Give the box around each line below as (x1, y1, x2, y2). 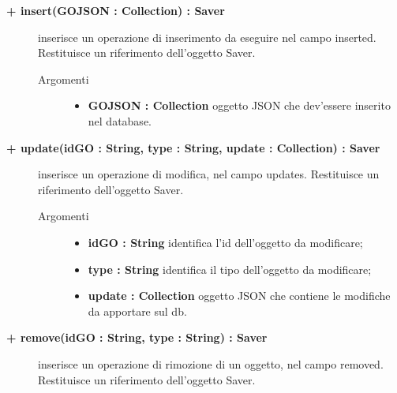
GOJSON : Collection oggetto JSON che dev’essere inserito (88, 97, 391, 114)
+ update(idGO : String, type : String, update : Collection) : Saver (6, 139, 380, 155)
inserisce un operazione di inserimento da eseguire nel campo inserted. (38, 28, 376, 45)
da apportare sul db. (88, 302, 187, 319)
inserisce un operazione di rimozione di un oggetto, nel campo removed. (38, 355, 384, 372)
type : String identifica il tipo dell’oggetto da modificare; (88, 260, 372, 277)
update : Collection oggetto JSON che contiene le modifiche (88, 287, 391, 304)
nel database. (88, 112, 152, 129)
